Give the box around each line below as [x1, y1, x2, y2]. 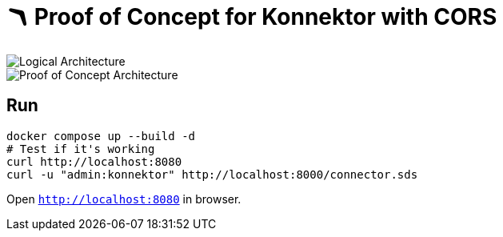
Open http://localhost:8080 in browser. [6, 191, 242, 206]
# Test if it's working [6, 142, 155, 155]
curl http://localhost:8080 [6, 155, 182, 168]
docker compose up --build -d [6, 129, 196, 143]
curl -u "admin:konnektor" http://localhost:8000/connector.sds [6, 167, 418, 181]
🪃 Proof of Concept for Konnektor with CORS [6, 3, 497, 30]
